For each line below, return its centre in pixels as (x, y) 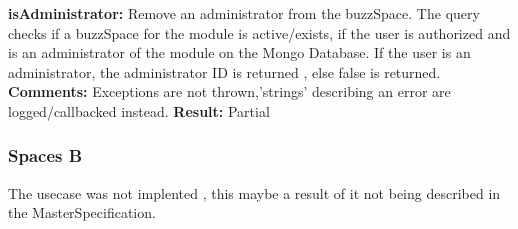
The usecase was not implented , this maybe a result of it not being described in (254, 192)
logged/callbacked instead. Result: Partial (139, 110)
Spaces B (45, 155)
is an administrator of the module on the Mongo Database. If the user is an (239, 52)
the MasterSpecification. (82, 212)
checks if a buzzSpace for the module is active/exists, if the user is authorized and (259, 32)
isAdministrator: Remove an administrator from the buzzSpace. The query (244, 13)
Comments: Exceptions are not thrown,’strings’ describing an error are (229, 91)
